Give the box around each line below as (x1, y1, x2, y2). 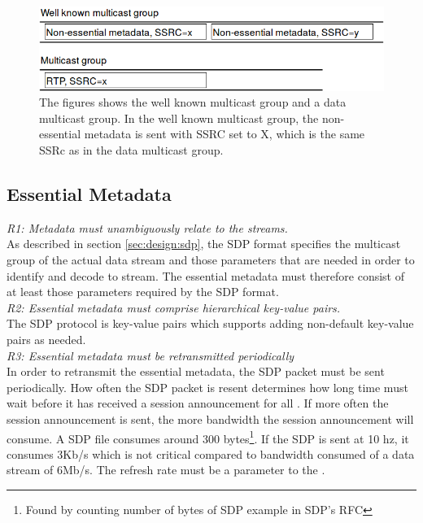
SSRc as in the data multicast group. (39, 142, 224, 159)
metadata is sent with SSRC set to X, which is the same (84, 125, 365, 142)
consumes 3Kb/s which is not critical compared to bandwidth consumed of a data (7, 445, 415, 462)
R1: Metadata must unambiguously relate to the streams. (7, 219, 288, 236)
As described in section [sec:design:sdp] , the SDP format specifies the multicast (7, 235, 401, 252)
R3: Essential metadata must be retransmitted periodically (7, 346, 294, 364)
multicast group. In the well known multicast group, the (39, 109, 319, 126)
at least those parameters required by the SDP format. (7, 283, 279, 300)
